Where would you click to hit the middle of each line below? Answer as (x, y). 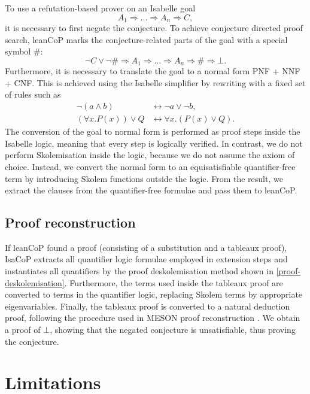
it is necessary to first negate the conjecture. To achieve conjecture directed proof (154, 28)
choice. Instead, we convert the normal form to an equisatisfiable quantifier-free (150, 166)
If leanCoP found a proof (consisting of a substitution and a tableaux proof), (146, 247)
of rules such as (33, 94)
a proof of (23, 330)
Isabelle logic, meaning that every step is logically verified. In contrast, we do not (154, 143)
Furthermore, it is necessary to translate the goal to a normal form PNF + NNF (153, 71)
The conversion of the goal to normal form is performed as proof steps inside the (153, 131)
